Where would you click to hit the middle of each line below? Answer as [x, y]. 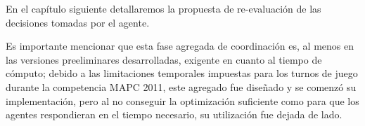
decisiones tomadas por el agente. [78, 22]
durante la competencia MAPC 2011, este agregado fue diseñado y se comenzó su [181, 86]
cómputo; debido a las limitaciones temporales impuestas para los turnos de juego [182, 73]
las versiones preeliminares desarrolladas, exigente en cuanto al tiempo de [164, 59]
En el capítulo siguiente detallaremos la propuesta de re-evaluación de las [164, 8]
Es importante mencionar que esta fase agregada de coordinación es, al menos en [180, 46]
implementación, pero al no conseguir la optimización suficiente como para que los [182, 100]
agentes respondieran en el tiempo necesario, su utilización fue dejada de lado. [174, 114]
